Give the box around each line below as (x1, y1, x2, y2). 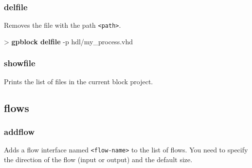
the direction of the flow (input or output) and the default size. (4, 154, 193, 164)
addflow (4, 125, 35, 137)
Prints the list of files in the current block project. (4, 76, 153, 86)
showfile (4, 57, 36, 69)
